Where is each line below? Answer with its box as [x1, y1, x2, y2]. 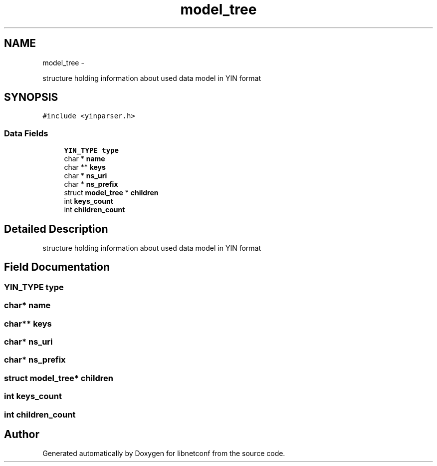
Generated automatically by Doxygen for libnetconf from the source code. [42, 449, 285, 458]
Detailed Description [4, 222, 108, 235]
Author [4, 428, 39, 441]
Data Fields [4, 128, 48, 138]
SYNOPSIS [4, 91, 58, 104]
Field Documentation [4, 261, 110, 274]
